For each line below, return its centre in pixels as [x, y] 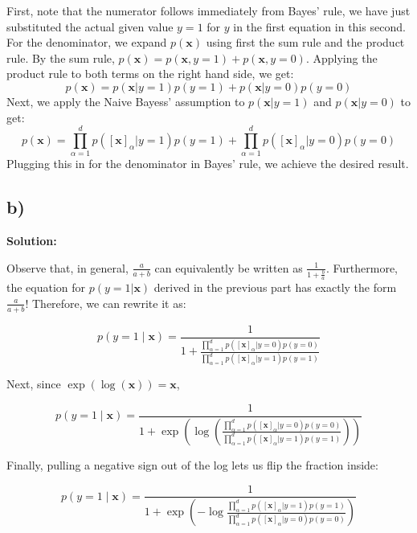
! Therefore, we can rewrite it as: [106, 303]
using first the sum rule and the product [305, 42]
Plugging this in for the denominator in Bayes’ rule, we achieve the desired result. [208, 164]
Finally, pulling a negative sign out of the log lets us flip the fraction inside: [192, 464]
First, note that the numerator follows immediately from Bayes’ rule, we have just [208, 10]
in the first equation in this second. [319, 26]
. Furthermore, [362, 267]
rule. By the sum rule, [61, 57]
